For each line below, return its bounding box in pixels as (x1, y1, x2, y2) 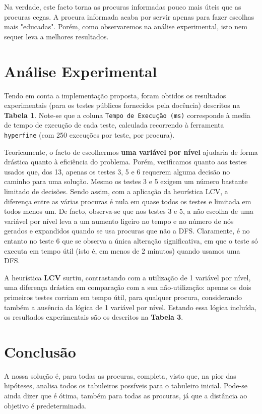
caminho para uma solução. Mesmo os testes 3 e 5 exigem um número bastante (4, 176, 248, 187)
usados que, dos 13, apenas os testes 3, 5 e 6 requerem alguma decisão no (4, 166, 230, 176)
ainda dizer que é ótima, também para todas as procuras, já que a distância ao (4, 390, 247, 400)
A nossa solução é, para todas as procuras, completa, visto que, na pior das (4, 370, 236, 381)
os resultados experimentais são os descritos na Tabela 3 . (4, 312, 183, 322)
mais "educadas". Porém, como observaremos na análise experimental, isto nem (4, 21, 247, 32)
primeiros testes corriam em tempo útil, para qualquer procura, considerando (4, 291, 242, 302)
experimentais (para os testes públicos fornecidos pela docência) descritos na (4, 100, 240, 110)
